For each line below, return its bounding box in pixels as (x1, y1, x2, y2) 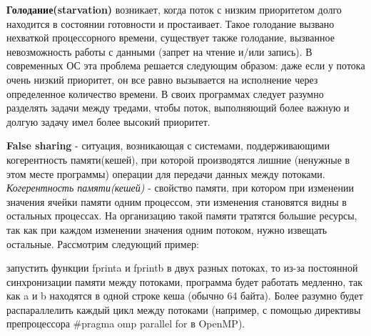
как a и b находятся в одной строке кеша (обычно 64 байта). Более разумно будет (6, 288, 363, 303)
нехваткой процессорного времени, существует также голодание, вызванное (6, 30, 335, 45)
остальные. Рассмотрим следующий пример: (6, 236, 199, 251)
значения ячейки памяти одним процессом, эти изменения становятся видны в (6, 194, 347, 209)
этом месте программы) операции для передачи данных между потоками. (6, 166, 325, 181)
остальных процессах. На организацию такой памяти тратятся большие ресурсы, (6, 208, 357, 223)
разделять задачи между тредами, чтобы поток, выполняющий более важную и (6, 100, 350, 115)
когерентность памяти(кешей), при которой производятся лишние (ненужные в (6, 152, 350, 167)
